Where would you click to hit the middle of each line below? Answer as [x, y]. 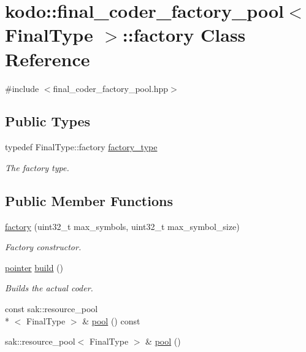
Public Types [48, 121]
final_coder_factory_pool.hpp [111, 88]
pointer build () [34, 267]
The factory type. [37, 167]
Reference [48, 59]
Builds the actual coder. [49, 288]
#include [22, 88]
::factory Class [184, 35]
